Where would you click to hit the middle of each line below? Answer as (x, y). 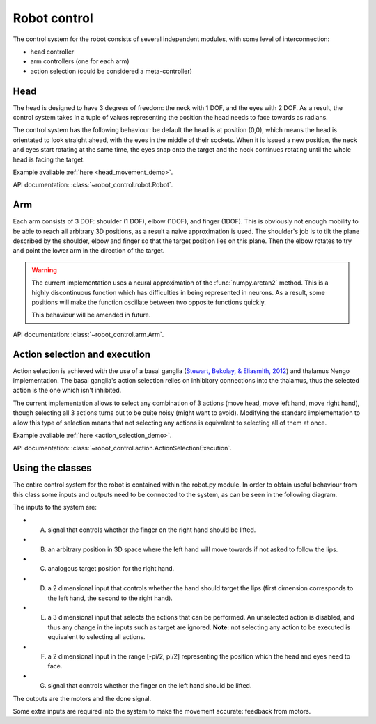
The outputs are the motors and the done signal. (82, 698)
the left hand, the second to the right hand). (110, 598)
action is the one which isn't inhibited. (67, 391)
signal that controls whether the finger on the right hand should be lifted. (152, 530)
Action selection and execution (82, 354)
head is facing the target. (49, 159)
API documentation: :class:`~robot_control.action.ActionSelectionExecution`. (123, 448)
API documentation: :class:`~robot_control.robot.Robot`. (93, 185)
